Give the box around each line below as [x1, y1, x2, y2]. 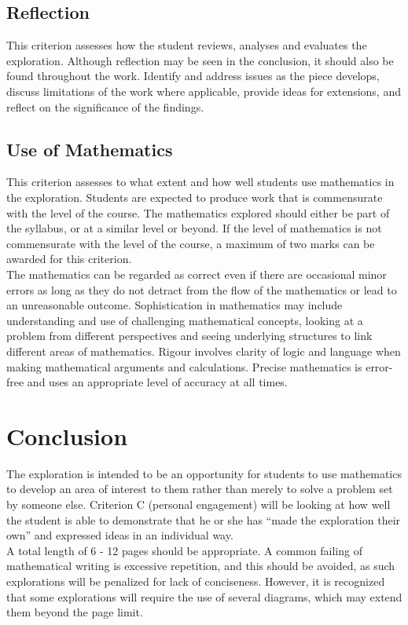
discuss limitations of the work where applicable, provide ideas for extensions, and [6, 82, 401, 99]
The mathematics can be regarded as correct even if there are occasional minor [6, 265, 387, 282]
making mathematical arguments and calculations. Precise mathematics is [6, 358, 362, 375]
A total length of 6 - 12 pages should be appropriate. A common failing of [6, 542, 362, 558]
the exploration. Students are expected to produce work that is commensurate [6, 188, 383, 205]
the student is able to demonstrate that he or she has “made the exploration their [6, 511, 401, 528]
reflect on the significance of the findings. [6, 98, 204, 115]
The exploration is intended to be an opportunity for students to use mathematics [6, 465, 402, 481]
